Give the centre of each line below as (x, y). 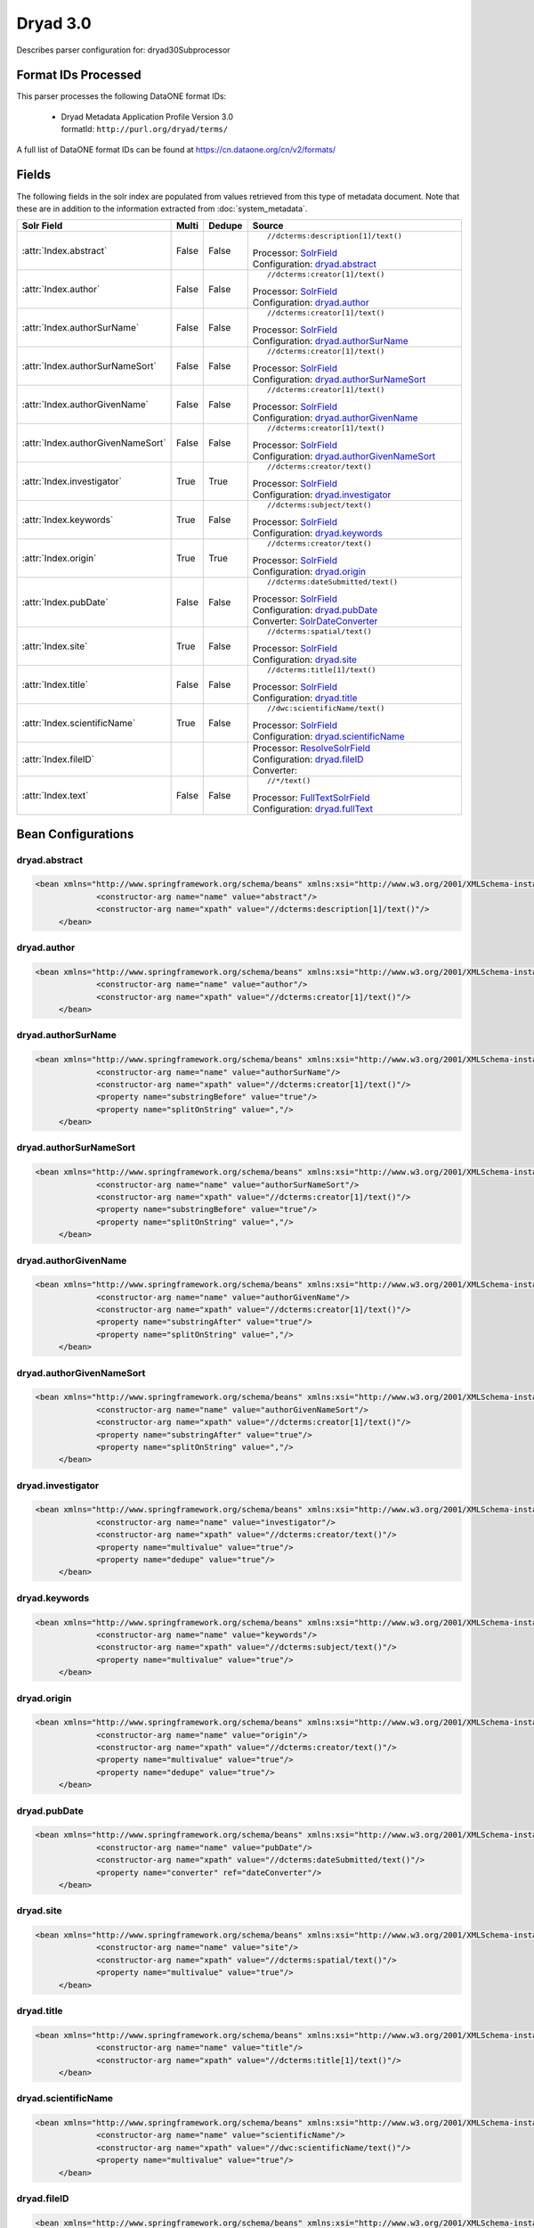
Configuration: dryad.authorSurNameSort (339, 380)
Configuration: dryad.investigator (322, 495)
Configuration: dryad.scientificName (328, 737)
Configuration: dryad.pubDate (315, 610)
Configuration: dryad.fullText (313, 809)
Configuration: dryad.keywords (317, 533)
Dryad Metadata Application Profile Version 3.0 (147, 117)
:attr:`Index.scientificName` (79, 724)
